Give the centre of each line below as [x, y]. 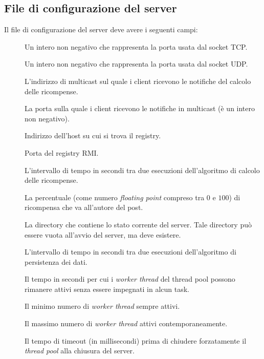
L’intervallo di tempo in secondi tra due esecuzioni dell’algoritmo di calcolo [142, 170]
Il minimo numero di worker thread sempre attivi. [102, 306]
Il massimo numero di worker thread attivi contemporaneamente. [126, 323]
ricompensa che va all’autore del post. [84, 207]
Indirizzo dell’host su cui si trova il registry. [93, 135]
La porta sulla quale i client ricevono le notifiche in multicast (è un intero [140, 108]
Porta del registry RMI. [62, 152]
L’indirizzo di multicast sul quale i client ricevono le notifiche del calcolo [138, 81]
